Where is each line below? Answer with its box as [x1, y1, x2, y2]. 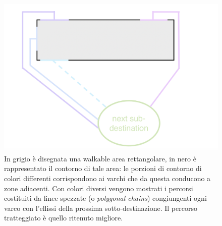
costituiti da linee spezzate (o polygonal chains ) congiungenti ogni [4, 193, 207, 203]
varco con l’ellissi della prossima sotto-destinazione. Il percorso [4, 202, 197, 213]
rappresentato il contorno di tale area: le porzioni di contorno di [4, 163, 202, 174]
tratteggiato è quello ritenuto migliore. [4, 212, 123, 223]
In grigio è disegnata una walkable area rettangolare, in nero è [4, 153, 196, 163]
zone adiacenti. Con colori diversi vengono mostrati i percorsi [4, 183, 193, 193]
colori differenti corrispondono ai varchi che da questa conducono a [4, 173, 211, 183]
